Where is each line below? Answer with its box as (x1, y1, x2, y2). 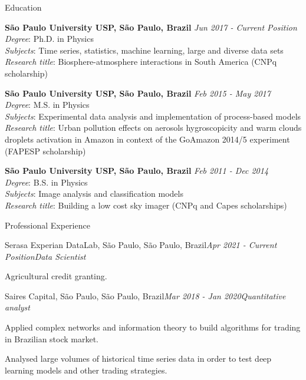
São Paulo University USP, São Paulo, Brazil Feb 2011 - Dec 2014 (5, 164, 269, 177)
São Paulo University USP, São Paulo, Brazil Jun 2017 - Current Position (5, 21, 297, 33)
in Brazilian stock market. (5, 332, 99, 345)
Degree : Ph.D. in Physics (5, 32, 94, 45)
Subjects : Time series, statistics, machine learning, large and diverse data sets (5, 44, 284, 56)
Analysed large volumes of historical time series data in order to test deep (5, 352, 272, 365)
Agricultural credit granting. (5, 270, 107, 282)
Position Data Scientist (5, 250, 86, 262)
